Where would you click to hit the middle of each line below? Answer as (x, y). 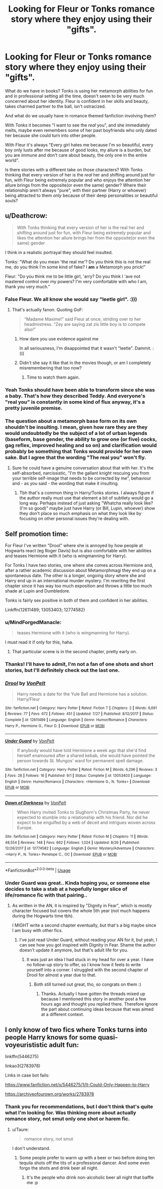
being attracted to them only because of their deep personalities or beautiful (81, 195)
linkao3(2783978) (23, 1066)
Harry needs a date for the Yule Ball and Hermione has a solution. (82, 694)
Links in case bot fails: (27, 1076)
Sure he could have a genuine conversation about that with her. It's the (83, 468)
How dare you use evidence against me (59, 339)
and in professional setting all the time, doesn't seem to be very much (75, 96)
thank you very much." (28, 287)
